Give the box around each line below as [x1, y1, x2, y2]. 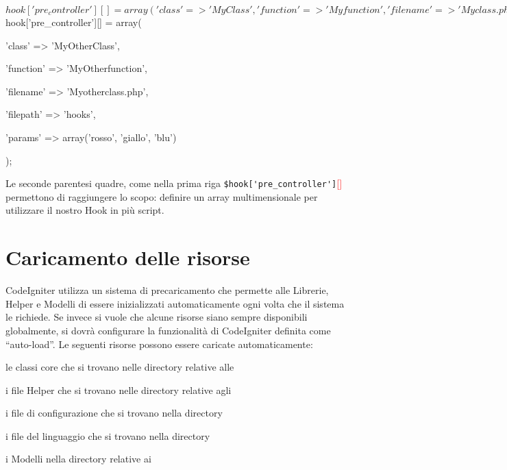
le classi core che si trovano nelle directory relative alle [5, 360, 234, 374]
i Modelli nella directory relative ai [5, 452, 151, 466]
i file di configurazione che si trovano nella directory [5, 406, 223, 420]
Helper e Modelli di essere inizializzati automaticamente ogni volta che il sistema [5, 296, 345, 310]
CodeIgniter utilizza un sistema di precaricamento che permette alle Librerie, [5, 283, 329, 297]
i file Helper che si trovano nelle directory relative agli [5, 382, 232, 397]
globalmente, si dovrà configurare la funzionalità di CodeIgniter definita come [5, 323, 331, 337]
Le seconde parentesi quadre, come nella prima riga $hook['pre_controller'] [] [5, 176, 343, 190]
